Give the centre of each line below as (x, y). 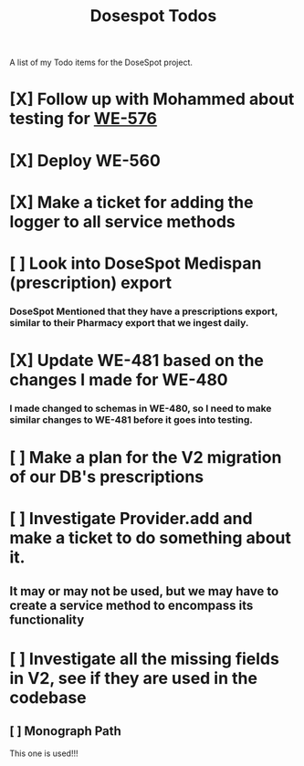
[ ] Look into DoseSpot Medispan (136, 263)
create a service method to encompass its (131, 605)
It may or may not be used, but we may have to (144, 591)
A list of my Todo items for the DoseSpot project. (101, 63)
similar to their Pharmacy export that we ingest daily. (129, 322)
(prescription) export (91, 283)
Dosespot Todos (153, 16)
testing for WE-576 (84, 119)
